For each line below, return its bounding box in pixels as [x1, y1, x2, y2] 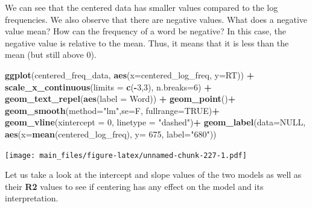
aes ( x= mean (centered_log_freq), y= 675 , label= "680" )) [5, 127, 217, 140]
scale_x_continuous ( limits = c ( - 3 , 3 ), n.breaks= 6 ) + [5, 80, 212, 93]
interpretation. [5, 192, 59, 204]
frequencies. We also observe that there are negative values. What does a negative [5, 13, 307, 25]
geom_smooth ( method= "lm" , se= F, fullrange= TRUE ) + [5, 104, 220, 116]
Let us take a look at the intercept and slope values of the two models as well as [5, 168, 302, 181]
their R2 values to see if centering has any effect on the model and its [5, 180, 264, 192]
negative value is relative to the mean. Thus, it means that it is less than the [5, 36, 289, 49]
